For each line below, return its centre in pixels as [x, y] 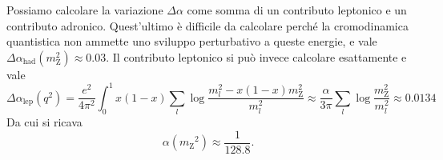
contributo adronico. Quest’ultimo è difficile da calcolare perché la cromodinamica [207, 25]
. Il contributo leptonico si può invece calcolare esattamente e [256, 56]
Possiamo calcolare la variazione [85, 10]
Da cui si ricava [44, 122]
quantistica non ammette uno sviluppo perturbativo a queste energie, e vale [192, 41]
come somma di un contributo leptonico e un [297, 10]
